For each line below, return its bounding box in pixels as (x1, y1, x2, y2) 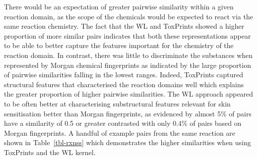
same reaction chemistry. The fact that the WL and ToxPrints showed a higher (4, 21, 245, 31)
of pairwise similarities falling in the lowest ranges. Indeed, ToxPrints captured (4, 69, 243, 80)
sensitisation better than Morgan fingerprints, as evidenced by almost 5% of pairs (4, 108, 252, 118)
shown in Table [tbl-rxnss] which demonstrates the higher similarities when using (4, 137, 251, 148)
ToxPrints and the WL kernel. (4, 147, 96, 157)
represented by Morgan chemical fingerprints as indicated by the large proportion (4, 59, 251, 70)
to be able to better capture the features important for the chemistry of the (4, 40, 234, 51)
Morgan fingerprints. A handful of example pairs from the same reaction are (4, 127, 236, 138)
